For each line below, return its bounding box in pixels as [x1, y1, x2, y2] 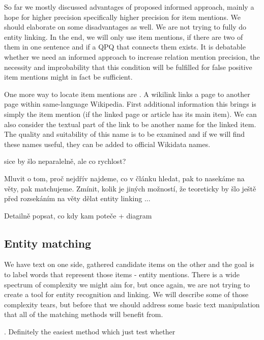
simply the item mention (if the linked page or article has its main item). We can [4, 108, 257, 119]
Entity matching [4, 235, 92, 251]
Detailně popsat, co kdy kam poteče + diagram [4, 210, 152, 221]
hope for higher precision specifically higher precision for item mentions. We [4, 11, 241, 22]
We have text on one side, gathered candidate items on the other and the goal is [4, 259, 254, 270]
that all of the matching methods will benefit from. [4, 309, 163, 320]
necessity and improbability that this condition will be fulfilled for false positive [4, 61, 252, 72]
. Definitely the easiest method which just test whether [4, 326, 175, 337]
